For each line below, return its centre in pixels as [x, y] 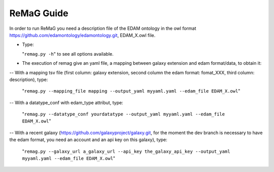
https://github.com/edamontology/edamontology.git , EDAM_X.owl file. [82, 35]
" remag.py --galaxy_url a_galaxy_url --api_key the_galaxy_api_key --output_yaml [126, 151]
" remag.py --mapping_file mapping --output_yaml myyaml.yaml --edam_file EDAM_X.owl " [131, 91]
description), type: [29, 79]
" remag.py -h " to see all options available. [68, 54]
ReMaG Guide [39, 13]
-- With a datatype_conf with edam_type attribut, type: [66, 102]
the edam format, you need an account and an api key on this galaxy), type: [88, 140]
